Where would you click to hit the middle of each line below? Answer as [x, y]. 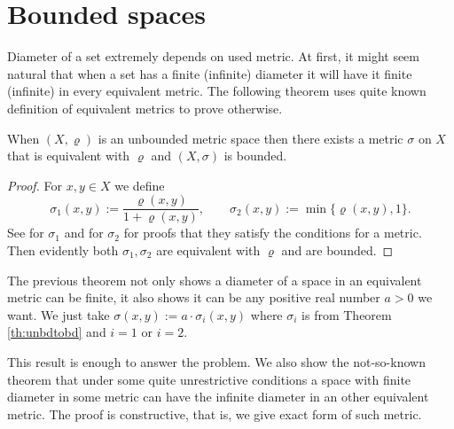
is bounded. [255, 156]
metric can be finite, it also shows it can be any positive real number [194, 297]
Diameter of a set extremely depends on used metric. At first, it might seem [213, 56]
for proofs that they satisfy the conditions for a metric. [273, 233]
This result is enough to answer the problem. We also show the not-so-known [216, 361]
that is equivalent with [69, 156]
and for [84, 233]
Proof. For [35, 185]
